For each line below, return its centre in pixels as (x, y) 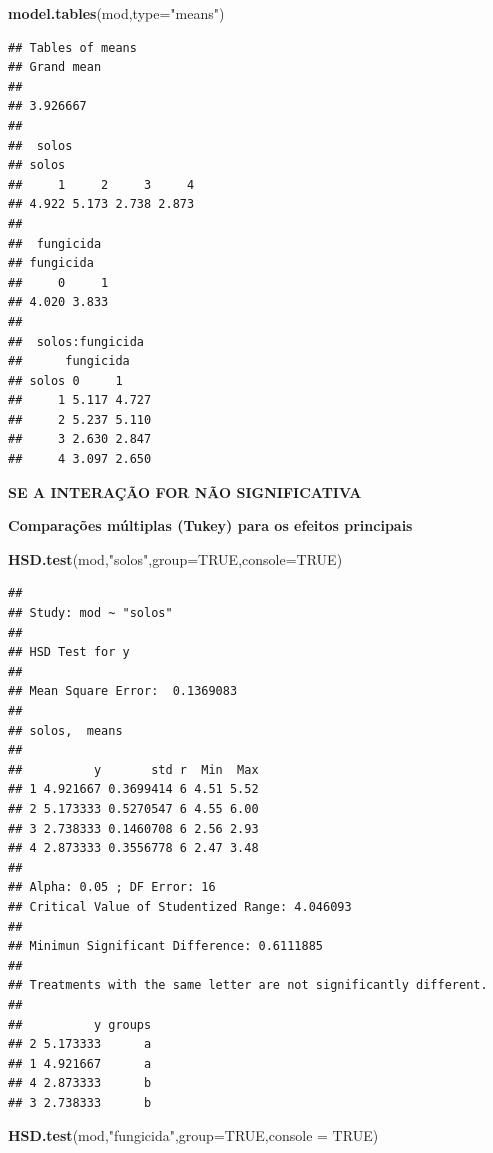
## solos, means (65, 730)
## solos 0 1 (65, 380)
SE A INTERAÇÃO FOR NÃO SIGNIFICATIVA (185, 491)
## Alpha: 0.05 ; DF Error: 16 (112, 887)
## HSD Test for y (69, 652)
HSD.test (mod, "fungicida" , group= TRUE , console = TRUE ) (193, 1135)
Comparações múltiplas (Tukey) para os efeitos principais (210, 525)
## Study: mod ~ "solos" (90, 613)
